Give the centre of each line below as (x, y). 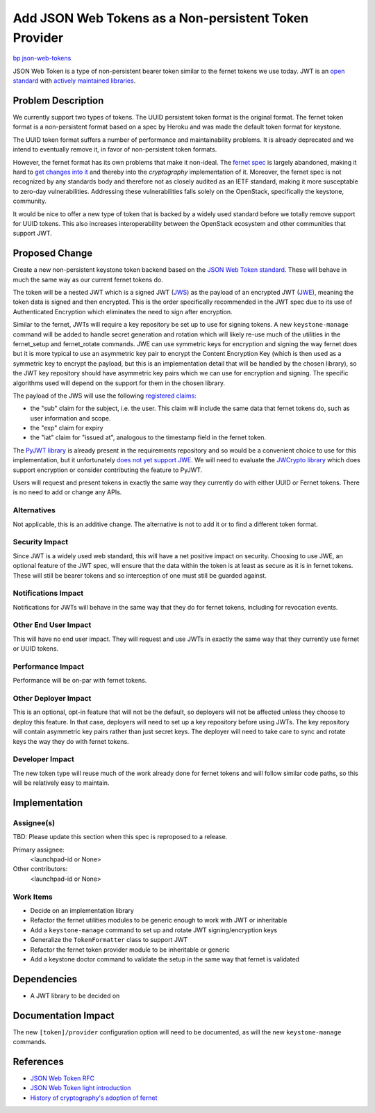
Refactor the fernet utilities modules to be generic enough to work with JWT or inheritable (159, 920)
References (38, 1061)
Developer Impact (43, 759)
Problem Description (58, 100)
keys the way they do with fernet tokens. (71, 741)
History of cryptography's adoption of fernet (94, 1098)
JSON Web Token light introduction (81, 1088)
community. (30, 201)
